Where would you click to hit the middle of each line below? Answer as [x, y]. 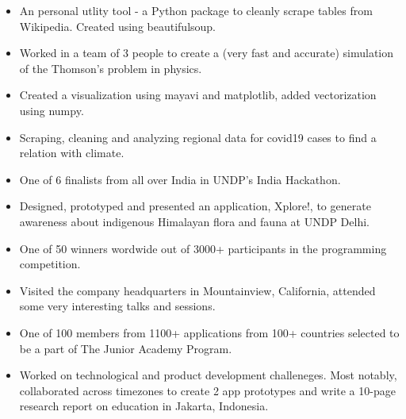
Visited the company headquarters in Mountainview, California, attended [197, 290]
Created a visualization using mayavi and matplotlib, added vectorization [198, 95]
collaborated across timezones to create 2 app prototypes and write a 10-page [207, 390]
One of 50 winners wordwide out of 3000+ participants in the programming [203, 248]
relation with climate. [72, 153]
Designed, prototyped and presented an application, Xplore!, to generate [195, 206]
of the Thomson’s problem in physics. [111, 68]
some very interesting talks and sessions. [117, 306]
